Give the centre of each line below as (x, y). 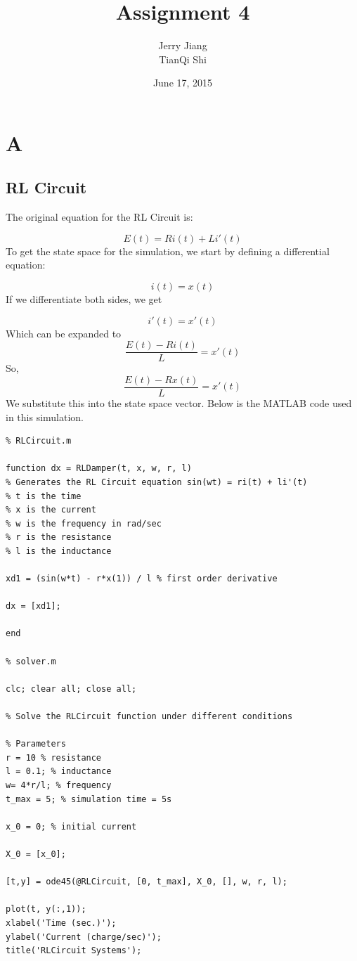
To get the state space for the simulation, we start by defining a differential (168, 251)
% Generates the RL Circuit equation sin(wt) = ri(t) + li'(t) (157, 482)
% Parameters (36, 744)
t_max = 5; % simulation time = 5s (89, 799)
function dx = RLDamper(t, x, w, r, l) (99, 469)
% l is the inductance (59, 551)
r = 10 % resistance (54, 757)
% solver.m (31, 661)
